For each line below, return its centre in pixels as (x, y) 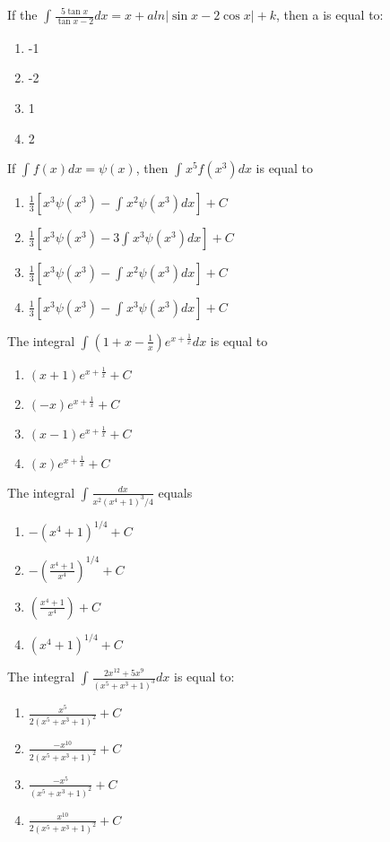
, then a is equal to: (330, 14)
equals (175, 492)
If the (22, 14)
